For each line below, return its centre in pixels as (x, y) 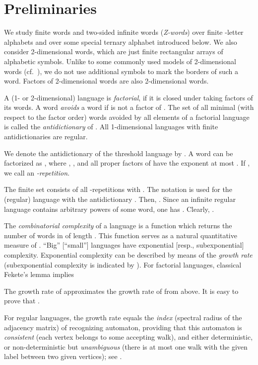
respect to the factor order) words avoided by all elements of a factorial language (127, 117)
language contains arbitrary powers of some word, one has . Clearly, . (109, 209)
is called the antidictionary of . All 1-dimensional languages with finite (111, 127)
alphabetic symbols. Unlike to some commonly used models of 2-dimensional (120, 61)
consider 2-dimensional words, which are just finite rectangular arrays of (114, 51)
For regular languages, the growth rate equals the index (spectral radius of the (123, 317)
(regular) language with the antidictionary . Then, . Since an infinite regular (120, 199)
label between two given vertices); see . (63, 356)
